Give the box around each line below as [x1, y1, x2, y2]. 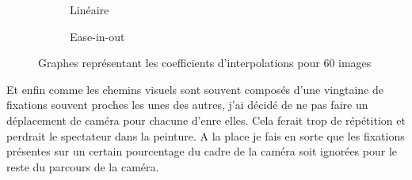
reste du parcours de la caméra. [6, 158, 159, 174]
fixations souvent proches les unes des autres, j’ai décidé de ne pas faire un [6, 96, 368, 113]
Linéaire [70, 2, 109, 17]
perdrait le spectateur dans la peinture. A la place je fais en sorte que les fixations [6, 127, 405, 144]
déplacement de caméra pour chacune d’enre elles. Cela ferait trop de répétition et [6, 111, 406, 128]
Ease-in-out [70, 28, 125, 44]
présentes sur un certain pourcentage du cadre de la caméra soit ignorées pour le [6, 143, 397, 159]
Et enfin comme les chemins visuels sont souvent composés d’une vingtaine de [6, 81, 383, 97]
